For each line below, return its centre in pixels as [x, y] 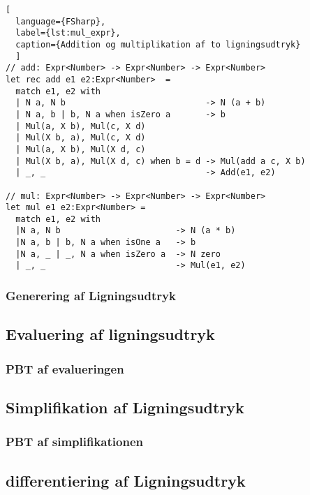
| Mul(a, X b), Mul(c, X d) [81, 126]
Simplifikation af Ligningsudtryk [125, 407]
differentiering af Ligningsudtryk [126, 480]
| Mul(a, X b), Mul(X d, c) [81, 149]
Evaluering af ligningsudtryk [110, 334]
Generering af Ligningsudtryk [91, 296]
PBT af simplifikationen [74, 442]
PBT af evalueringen [65, 368]
